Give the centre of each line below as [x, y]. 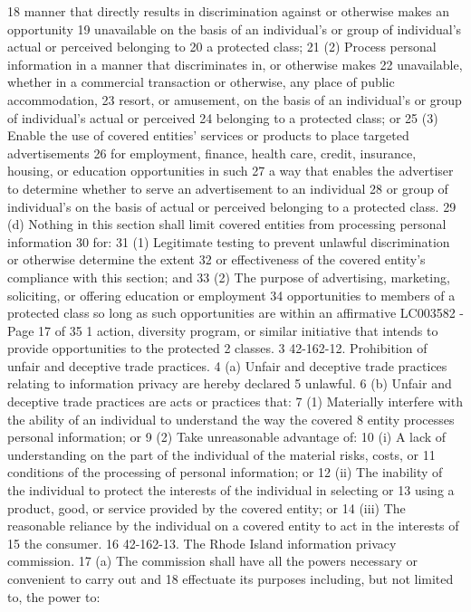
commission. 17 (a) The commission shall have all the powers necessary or [212, 561]
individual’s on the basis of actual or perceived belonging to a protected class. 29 [232, 206]
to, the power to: [54, 596]
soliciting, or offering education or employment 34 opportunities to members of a [231, 295]
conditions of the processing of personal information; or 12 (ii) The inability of [225, 472]
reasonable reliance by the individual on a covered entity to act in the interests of [233, 526]
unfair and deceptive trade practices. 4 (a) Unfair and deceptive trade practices [227, 365]
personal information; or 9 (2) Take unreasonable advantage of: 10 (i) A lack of [227, 437]
